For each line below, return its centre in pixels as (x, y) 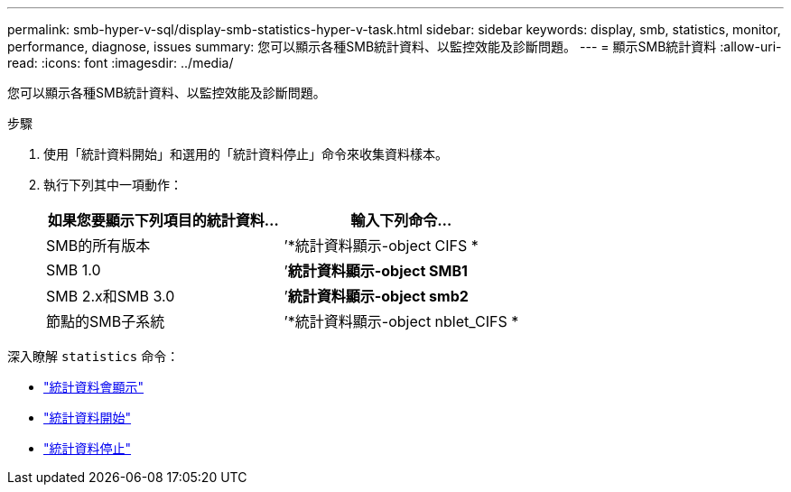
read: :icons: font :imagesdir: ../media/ (121, 63)
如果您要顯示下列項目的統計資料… (163, 220)
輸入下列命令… (401, 220)
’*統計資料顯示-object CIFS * (381, 246)
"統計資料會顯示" (94, 387)
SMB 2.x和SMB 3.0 (111, 296)
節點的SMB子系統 (106, 321)
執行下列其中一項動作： (113, 185)
